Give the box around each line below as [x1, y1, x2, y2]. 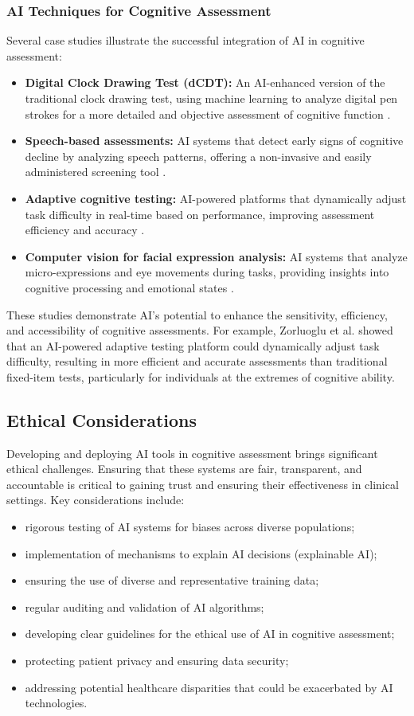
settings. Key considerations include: [6, 491, 185, 508]
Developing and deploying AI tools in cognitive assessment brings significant [6, 444, 378, 461]
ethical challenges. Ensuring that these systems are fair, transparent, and [6, 460, 362, 477]
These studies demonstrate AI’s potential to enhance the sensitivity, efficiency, [6, 306, 388, 323]
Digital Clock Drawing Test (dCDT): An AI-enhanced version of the [25, 74, 385, 91]
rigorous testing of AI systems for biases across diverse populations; [25, 518, 355, 535]
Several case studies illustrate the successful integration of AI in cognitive [6, 32, 365, 49]
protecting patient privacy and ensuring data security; [25, 652, 289, 669]
